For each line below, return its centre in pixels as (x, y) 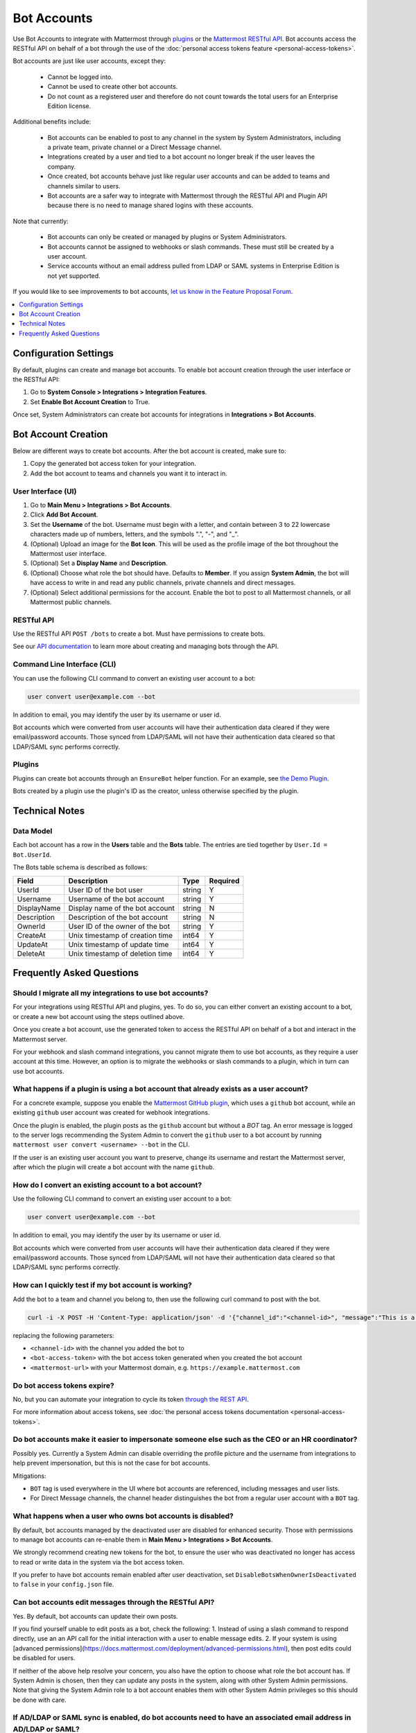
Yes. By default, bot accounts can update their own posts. (95, 1616)
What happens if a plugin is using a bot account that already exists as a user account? (161, 1089)
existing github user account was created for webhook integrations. (111, 1113)
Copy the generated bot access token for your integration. (113, 464)
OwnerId (31, 926)
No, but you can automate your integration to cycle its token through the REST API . (131, 1399)
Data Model (33, 831)
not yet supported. (74, 276)
